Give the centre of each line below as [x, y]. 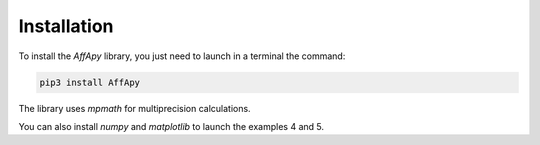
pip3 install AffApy [89, 82]
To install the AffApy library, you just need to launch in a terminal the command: [182, 56]
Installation [66, 26]
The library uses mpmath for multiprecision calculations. [134, 108]
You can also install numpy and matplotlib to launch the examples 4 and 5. [171, 126]
